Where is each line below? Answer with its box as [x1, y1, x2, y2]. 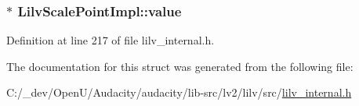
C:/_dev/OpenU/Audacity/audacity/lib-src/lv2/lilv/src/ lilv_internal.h [6, 84, 352, 101]
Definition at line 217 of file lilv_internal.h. [6, 32, 215, 48]
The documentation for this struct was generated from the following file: [6, 58, 354, 74]
